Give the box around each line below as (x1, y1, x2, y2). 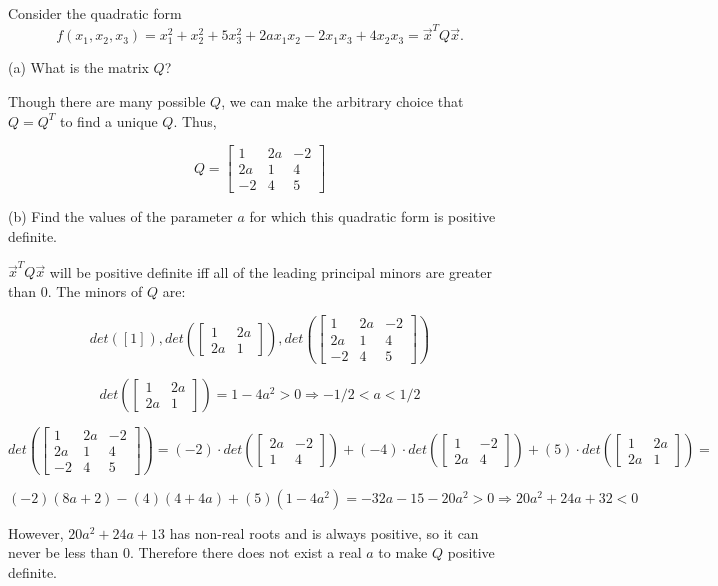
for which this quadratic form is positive (249, 206, 496, 227)
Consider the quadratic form (8, 3, 182, 23)
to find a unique (59, 110, 158, 131)
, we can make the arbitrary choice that (221, 91, 464, 112)
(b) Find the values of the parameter (8, 206, 233, 227)
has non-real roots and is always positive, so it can (169, 522, 479, 543)
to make (378, 542, 428, 563)
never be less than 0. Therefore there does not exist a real (8, 542, 362, 563)
